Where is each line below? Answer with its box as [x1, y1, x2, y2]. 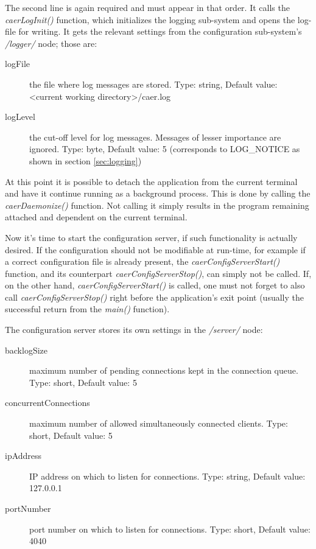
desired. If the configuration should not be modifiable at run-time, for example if [5, 243, 306, 256]
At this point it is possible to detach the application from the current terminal [5, 175, 298, 187]
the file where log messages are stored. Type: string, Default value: [29, 77, 278, 90]
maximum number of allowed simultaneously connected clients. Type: [29, 417, 288, 430]
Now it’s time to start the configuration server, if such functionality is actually [5, 231, 298, 243]
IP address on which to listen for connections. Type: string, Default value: [29, 469, 306, 482]
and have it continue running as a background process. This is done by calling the [5, 187, 311, 200]
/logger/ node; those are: [5, 37, 97, 49]
